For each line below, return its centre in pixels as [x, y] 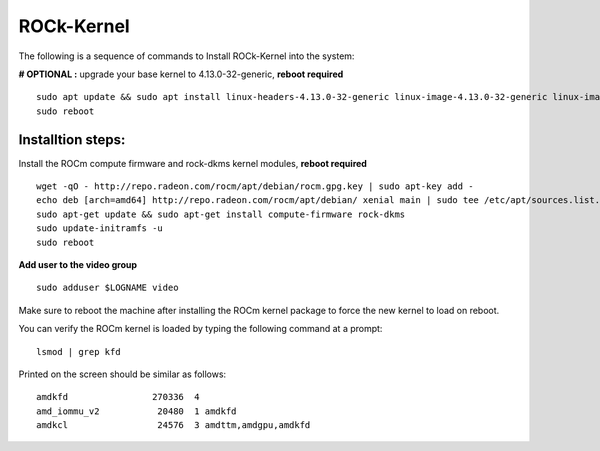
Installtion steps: [72, 139]
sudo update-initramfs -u [100, 228]
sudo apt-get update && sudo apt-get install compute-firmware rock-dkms [221, 214]
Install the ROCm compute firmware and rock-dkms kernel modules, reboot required [192, 163]
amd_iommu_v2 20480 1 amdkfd [136, 411]
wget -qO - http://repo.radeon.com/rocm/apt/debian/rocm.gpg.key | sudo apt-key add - [255, 186]
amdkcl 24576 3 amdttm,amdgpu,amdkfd [173, 425]
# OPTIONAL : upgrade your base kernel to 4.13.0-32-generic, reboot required [181, 74]
